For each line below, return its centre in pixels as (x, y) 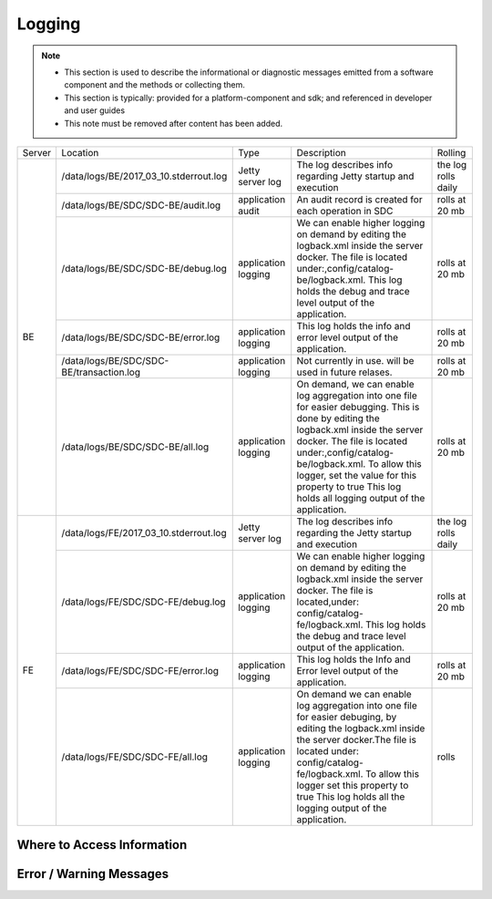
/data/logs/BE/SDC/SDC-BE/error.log (141, 337)
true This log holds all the (351, 796)
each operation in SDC (345, 211)
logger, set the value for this (357, 475)
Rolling (451, 152)
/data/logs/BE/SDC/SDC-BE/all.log (135, 447)
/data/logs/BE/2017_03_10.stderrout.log (144, 176)
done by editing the (338, 418)
